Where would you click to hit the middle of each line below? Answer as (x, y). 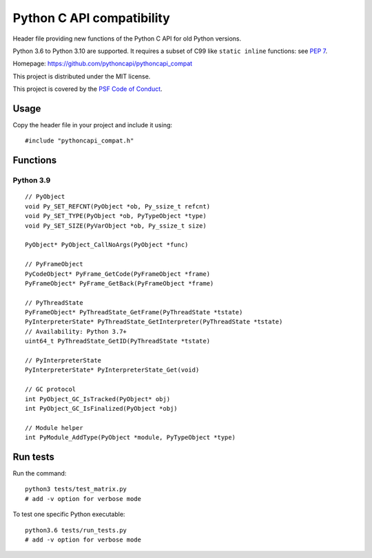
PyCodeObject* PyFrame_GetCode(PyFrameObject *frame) (117, 274)
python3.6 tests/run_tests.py (76, 530)
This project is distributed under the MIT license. (82, 76)
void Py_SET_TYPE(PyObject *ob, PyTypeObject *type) (116, 216)
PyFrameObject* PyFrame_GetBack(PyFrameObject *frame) (120, 283)
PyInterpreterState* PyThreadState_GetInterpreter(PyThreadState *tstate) (154, 322)
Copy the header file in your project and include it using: (92, 125)
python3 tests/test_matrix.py (76, 489)
